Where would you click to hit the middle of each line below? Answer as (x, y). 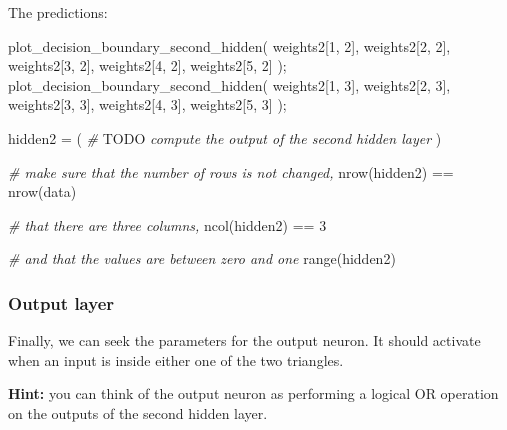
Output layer (61, 302)
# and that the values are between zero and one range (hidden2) (202, 258)
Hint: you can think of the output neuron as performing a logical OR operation (253, 393)
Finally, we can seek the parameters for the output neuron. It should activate (244, 340)
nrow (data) (42, 191)
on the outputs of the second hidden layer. (138, 412)
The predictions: (58, 12)
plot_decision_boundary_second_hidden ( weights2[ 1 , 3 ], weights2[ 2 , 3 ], (229, 84)
